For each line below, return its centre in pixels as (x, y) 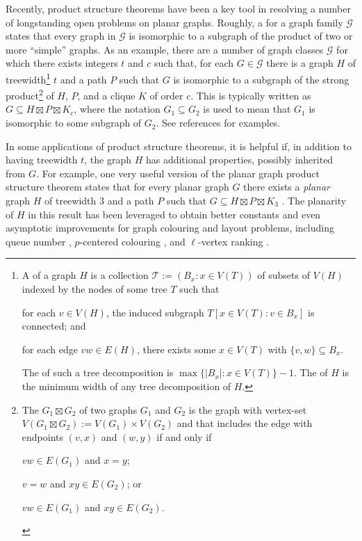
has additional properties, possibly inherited (239, 160)
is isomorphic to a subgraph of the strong (261, 79)
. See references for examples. (218, 123)
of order (166, 95)
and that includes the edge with (245, 423)
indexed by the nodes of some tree (94, 289)
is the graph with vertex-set (248, 409)
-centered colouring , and (132, 241)
